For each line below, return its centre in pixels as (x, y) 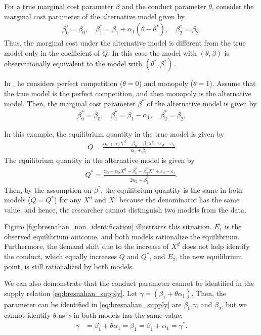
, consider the (233, 6)
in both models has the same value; (128, 315)
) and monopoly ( (166, 83)
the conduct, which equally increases (61, 256)
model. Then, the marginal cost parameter (70, 103)
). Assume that (233, 83)
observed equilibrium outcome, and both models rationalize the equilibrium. (122, 236)
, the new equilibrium (209, 256)
